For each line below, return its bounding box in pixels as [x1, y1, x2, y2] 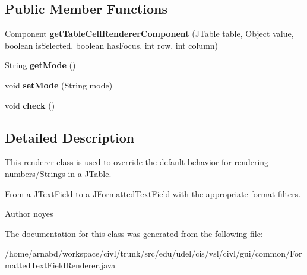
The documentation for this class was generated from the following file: [5, 227, 263, 239]
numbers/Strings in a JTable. [5, 167, 112, 179]
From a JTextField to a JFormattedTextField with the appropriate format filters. [5, 187, 301, 200]
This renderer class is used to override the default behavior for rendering [5, 156, 269, 168]
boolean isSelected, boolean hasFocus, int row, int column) [5, 39, 219, 51]
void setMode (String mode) [5, 78, 113, 91]
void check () [5, 99, 55, 111]
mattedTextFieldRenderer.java [5, 258, 116, 271]
